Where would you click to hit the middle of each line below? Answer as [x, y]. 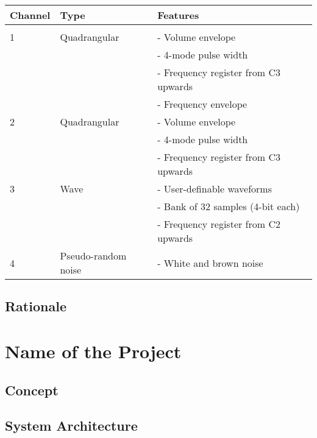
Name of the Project [93, 351]
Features [178, 15]
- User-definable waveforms [215, 189]
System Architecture [71, 426]
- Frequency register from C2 [219, 224]
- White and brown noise [210, 263]
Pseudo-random [93, 256]
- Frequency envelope [202, 104]
